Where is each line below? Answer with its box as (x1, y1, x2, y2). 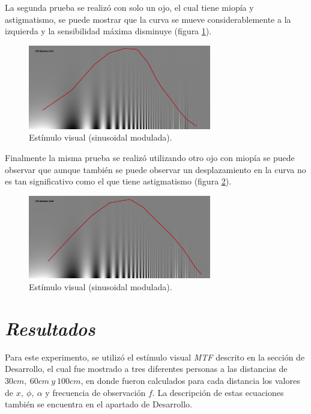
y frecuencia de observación (45, 386, 146, 398)
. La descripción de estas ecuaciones (152, 386, 284, 398)
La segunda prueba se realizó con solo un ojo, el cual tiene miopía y (5, 1, 254, 13)
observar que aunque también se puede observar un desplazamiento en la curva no (5, 163, 306, 175)
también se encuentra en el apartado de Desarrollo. (5, 398, 192, 410)
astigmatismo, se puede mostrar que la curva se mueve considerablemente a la (5, 13, 291, 25)
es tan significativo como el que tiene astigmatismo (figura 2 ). (5, 175, 232, 187)
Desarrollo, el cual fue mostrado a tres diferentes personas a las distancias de (5, 362, 288, 375)
